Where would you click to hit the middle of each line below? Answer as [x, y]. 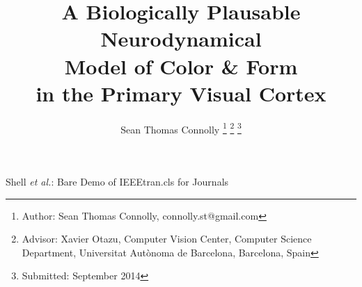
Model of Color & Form [181, 66]
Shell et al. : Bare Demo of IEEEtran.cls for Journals [117, 181]
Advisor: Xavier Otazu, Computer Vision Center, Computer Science [167, 239]
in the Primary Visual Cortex [181, 93]
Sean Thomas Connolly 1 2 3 [181, 128]
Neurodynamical [181, 39]
